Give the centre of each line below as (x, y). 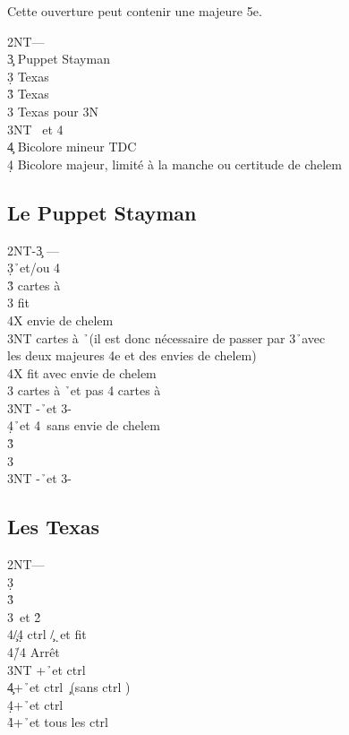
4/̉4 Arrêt (34, 652)
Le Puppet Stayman (102, 212)
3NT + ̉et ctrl (47, 669)
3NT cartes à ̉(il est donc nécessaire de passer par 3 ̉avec (166, 337)
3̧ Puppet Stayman (59, 59)
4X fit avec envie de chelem (82, 372)
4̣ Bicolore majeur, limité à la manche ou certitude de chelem (174, 164)
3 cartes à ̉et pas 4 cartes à (84, 390)
